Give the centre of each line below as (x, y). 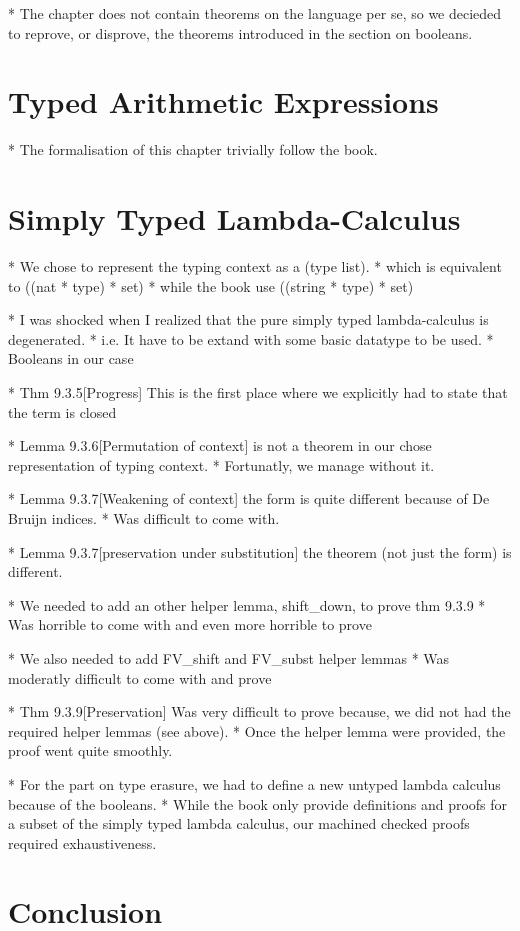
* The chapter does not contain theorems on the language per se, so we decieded (255, 13)
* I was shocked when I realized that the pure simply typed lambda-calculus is (248, 319)
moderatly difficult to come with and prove (140, 677)
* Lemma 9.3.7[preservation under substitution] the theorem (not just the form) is (260, 551)
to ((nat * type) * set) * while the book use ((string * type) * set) (211, 285)
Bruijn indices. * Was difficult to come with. (144, 517)
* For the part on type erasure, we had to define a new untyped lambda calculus (254, 783)
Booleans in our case (71, 358)
